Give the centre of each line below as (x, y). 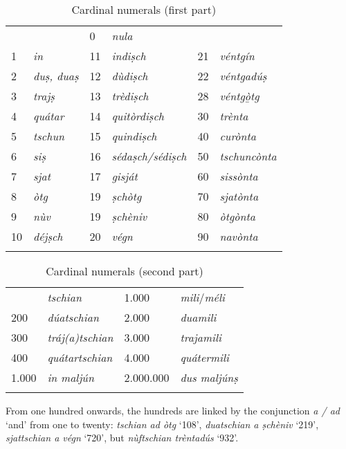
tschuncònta (248, 156)
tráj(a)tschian (80, 337)
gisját (125, 176)
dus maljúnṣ (209, 377)
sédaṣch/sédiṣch (149, 156)
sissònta (239, 176)
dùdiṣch (130, 76)
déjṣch (48, 236)
